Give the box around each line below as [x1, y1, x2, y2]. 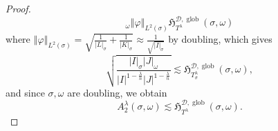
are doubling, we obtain [67, 85, 167, 99]
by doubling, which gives [168, 32, 272, 46]
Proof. [6, 1, 31, 15]
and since [6, 85, 45, 99]
